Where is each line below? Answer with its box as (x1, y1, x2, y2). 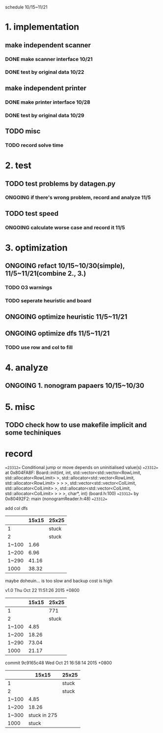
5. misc (5, 401, 35, 412)
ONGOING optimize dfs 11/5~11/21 (5, 329, 110, 337)
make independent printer (5, 84, 87, 92)
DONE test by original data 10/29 (5, 112, 84, 118)
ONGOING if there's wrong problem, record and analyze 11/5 (5, 194, 151, 201)
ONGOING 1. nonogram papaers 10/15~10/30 (5, 381, 144, 390)
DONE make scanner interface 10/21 (5, 56, 93, 62)
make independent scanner (5, 41, 91, 49)
